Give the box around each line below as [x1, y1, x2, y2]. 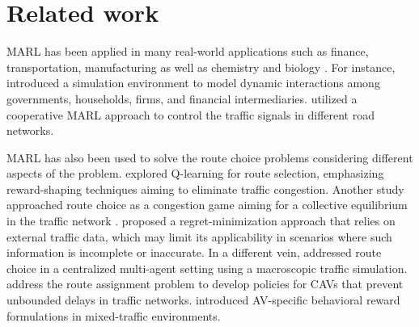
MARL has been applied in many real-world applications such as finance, [6, 43, 369, 60]
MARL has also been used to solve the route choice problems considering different [6, 149, 413, 166]
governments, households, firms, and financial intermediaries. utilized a [6, 90, 358, 107]
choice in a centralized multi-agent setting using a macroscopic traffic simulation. [6, 259, 408, 276]
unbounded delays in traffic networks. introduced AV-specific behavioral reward [6, 291, 400, 308]
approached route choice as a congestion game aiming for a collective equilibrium [6, 196, 408, 213]
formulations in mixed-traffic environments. [6, 307, 221, 324]
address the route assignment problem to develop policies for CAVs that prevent [6, 275, 404, 292]
